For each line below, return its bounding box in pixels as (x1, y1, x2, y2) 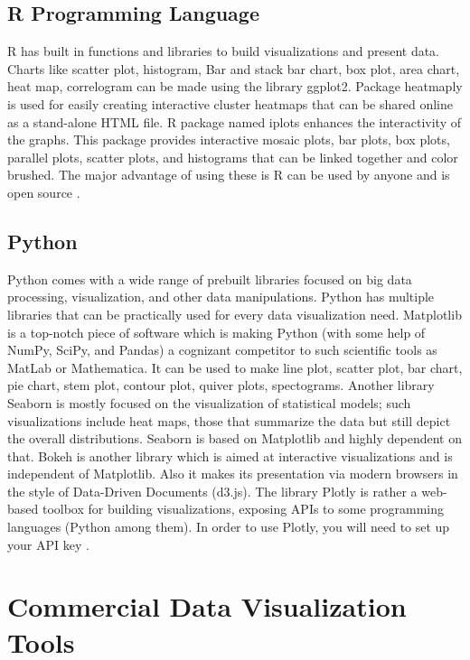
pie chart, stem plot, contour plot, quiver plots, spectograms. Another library (7, 376, 435, 395)
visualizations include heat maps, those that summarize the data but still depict (7, 411, 451, 430)
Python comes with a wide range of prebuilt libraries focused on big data (7, 269, 412, 288)
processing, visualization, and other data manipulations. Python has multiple (7, 287, 435, 306)
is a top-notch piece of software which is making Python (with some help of (7, 322, 426, 341)
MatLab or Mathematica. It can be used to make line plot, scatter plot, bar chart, (7, 358, 463, 376)
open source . (7, 182, 80, 201)
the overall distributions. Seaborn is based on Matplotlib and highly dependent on (7, 429, 462, 448)
